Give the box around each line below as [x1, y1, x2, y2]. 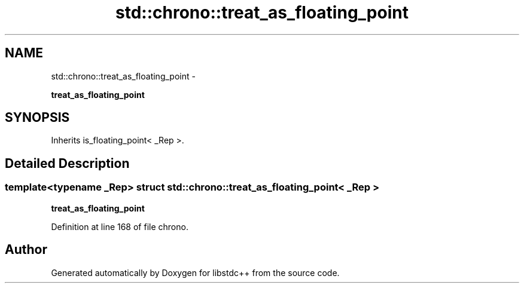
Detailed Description [5, 155, 130, 171]
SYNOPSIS [5, 110, 70, 125]
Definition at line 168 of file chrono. [51, 221, 188, 232]
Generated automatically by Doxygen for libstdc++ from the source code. [51, 267, 340, 278]
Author [5, 242, 47, 258]
